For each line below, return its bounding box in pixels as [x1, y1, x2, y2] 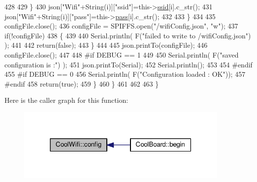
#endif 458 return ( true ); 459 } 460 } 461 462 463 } [4, 78, 159, 89]
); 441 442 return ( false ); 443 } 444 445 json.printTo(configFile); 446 [4, 40, 208, 50]
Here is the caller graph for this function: [4, 95, 128, 105]
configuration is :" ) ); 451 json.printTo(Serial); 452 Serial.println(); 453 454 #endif [4, 59, 253, 69]
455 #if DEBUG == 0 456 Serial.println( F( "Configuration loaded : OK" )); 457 [4, 69, 246, 79]
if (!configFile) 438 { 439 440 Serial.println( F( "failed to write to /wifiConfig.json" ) [4, 30, 251, 40]
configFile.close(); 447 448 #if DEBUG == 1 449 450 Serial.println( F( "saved [4, 49, 239, 60]
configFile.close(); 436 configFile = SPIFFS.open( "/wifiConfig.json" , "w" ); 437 [4, 21, 238, 31]
